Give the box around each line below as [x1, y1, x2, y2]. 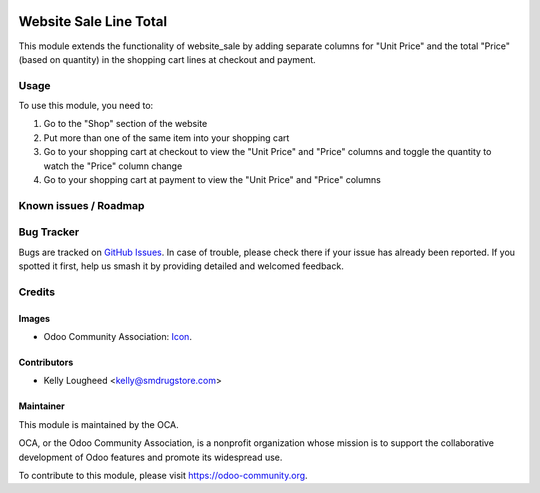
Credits [18, 285, 55, 299]
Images [18, 312, 50, 324]
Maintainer [18, 400, 65, 412]
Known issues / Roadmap [18, 198, 145, 212]
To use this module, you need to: [18, 100, 154, 112]
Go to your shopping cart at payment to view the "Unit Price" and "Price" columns [43, 174, 382, 185]
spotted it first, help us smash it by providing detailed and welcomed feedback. [18, 260, 344, 272]
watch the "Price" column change [43, 160, 183, 172]
